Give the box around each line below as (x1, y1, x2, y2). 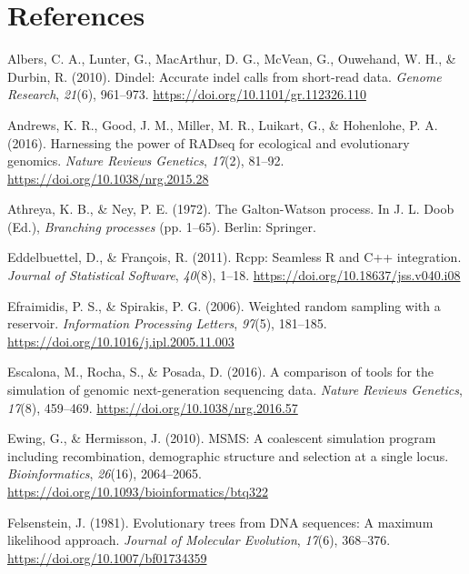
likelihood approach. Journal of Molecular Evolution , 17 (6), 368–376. (7, 530, 391, 549)
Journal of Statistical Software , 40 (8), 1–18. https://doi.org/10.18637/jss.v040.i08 (7, 266, 461, 285)
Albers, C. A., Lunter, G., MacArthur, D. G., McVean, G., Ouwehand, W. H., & (7, 49, 456, 68)
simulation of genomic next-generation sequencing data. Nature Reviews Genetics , (7, 380, 463, 399)
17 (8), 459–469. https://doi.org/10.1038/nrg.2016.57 (7, 398, 298, 417)
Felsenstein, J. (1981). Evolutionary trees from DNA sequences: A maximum (7, 512, 434, 531)
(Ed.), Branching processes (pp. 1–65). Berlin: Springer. (7, 217, 316, 236)
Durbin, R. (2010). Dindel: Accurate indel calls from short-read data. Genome (7, 66, 442, 86)
